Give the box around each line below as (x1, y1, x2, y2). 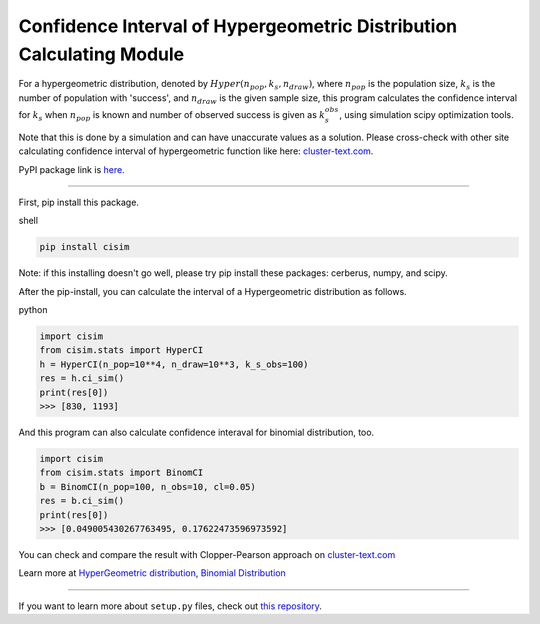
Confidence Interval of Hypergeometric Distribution (18, 15, 458, 37)
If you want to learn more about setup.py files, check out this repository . (18, 600, 322, 612)
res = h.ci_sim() (39, 373, 125, 384)
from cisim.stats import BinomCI (39, 467, 204, 479)
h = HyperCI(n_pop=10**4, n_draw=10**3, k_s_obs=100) (39, 358, 309, 370)
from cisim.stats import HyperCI (39, 345, 204, 356)
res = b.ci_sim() (39, 495, 125, 507)
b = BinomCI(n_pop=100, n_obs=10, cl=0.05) (39, 481, 257, 492)
